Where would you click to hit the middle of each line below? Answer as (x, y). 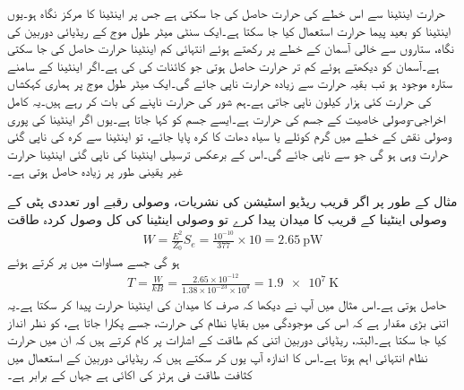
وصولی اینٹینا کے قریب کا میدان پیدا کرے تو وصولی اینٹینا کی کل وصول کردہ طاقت (228, 218)
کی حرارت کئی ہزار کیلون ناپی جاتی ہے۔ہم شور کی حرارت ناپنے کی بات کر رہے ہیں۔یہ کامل (219, 100)
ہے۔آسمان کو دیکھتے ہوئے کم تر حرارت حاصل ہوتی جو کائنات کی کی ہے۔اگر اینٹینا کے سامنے (223, 65)
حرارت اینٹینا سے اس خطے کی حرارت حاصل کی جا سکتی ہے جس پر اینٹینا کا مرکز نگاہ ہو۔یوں (226, 13)
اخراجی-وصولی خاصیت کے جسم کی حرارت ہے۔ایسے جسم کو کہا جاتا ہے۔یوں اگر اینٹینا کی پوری (227, 118)
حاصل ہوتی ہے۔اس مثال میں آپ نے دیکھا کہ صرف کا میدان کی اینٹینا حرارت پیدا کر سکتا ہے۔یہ (227, 304)
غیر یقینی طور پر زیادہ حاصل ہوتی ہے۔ (95, 171)
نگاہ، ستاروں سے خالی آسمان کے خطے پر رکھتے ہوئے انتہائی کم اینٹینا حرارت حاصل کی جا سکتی (231, 48)
